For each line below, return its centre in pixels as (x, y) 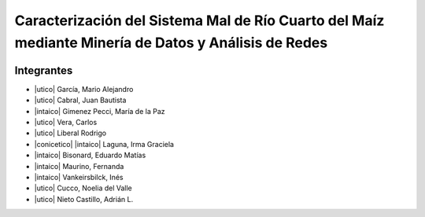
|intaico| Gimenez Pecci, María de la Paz (100, 111)
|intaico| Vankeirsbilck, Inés (79, 177)
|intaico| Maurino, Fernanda (79, 166)
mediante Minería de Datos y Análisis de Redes (171, 42)
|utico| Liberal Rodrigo (70, 133)
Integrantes (44, 70)
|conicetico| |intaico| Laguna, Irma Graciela (104, 144)
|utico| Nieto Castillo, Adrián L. (84, 199)
